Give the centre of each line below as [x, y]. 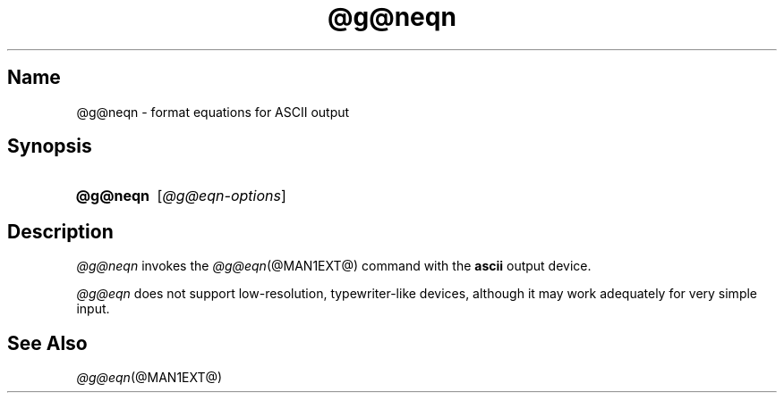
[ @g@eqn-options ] [222, 196]
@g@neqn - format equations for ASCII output [213, 112]
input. [93, 309]
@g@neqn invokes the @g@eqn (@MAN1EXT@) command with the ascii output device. [334, 266]
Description [60, 231]
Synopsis [50, 146]
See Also [47, 343]
